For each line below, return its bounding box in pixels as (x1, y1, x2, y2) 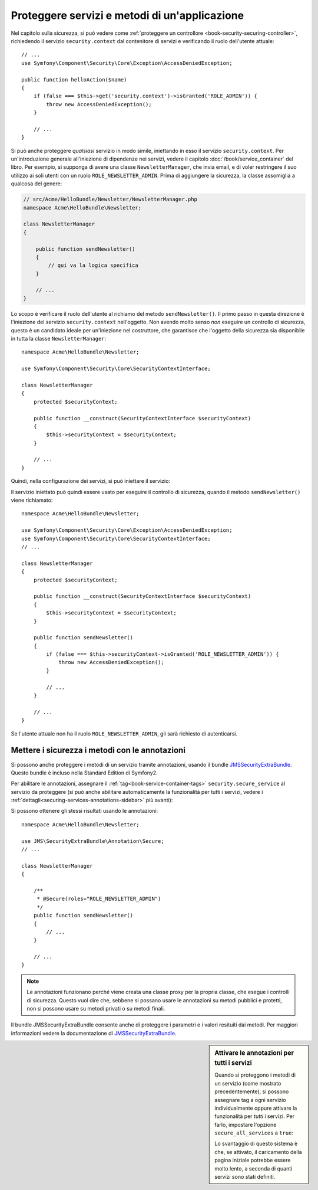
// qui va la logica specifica (48, 262, 138, 269)
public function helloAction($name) (21, 76, 127, 83)
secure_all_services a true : (214, 1129, 294, 1136)
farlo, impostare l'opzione (214, 1121, 277, 1128)
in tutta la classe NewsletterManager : (11, 335, 107, 342)
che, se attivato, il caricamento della (214, 1148, 303, 1155)
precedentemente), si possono (214, 1088, 289, 1095)
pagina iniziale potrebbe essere (214, 1157, 291, 1164)
